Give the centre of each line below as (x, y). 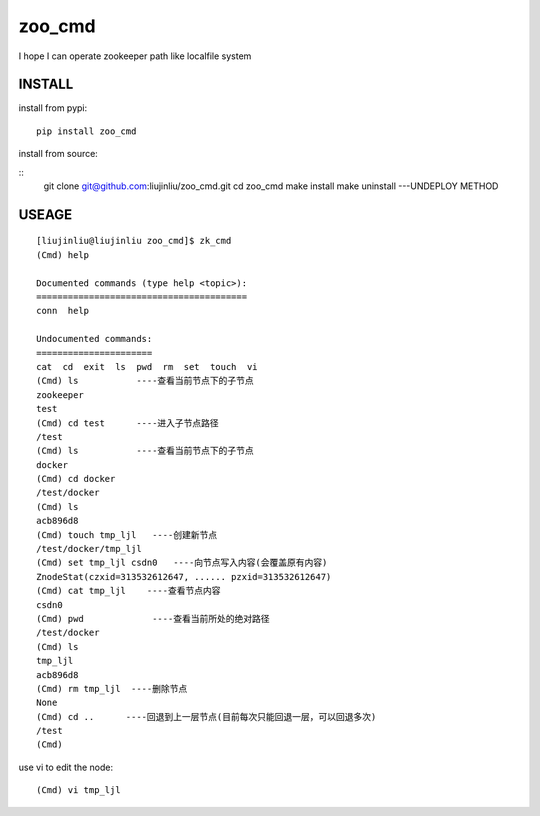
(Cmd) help (63, 254)
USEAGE (45, 214)
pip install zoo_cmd (86, 131)
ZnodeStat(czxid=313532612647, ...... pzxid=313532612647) (184, 576)
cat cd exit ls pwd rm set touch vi (147, 366)
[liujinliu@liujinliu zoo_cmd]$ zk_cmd (134, 241)
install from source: (58, 154)
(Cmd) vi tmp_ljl (78, 790)
